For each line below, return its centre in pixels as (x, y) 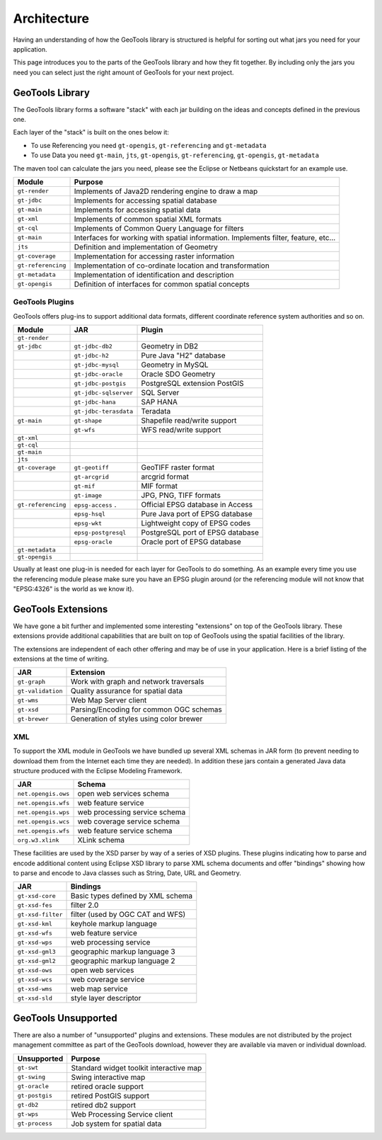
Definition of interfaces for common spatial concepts (162, 284)
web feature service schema (125, 831)
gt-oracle (33, 1087)
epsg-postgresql (100, 532)
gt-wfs (85, 429)
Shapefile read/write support (189, 421)
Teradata (156, 411)
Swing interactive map (108, 1077)
